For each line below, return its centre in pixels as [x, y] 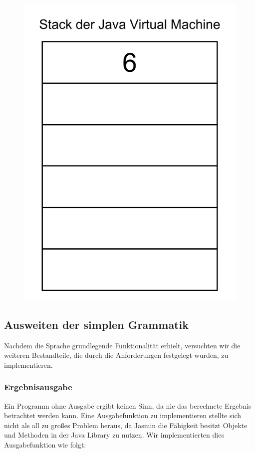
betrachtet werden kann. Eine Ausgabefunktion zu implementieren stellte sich [123, 415]
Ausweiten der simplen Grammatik [96, 324]
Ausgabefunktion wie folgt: [45, 444]
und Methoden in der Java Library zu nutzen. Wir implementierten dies [114, 435]
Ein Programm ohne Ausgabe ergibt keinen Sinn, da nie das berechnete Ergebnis [128, 405]
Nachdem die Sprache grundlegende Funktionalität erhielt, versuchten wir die [122, 345]
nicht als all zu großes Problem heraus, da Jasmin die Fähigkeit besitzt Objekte [126, 425]
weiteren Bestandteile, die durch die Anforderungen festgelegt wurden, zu [116, 355]
